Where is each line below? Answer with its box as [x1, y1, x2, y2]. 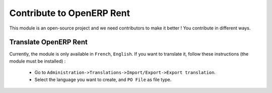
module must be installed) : [9, 58, 66, 64]
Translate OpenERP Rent [9, 38, 88, 46]
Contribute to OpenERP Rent [9, 7, 130, 18]
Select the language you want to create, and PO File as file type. [34, 76, 172, 82]
